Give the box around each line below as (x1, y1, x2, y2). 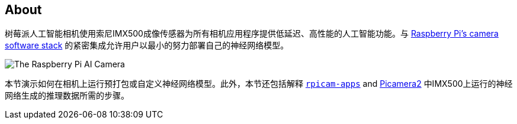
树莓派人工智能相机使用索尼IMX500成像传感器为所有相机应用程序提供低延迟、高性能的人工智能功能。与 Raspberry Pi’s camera (5, 28, 499, 39)
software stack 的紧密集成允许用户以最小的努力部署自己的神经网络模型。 (5, 40, 289, 51)
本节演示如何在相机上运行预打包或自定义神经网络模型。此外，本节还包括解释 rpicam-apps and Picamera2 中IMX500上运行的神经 (5, 79, 513, 89)
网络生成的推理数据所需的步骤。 (5, 90, 129, 101)
